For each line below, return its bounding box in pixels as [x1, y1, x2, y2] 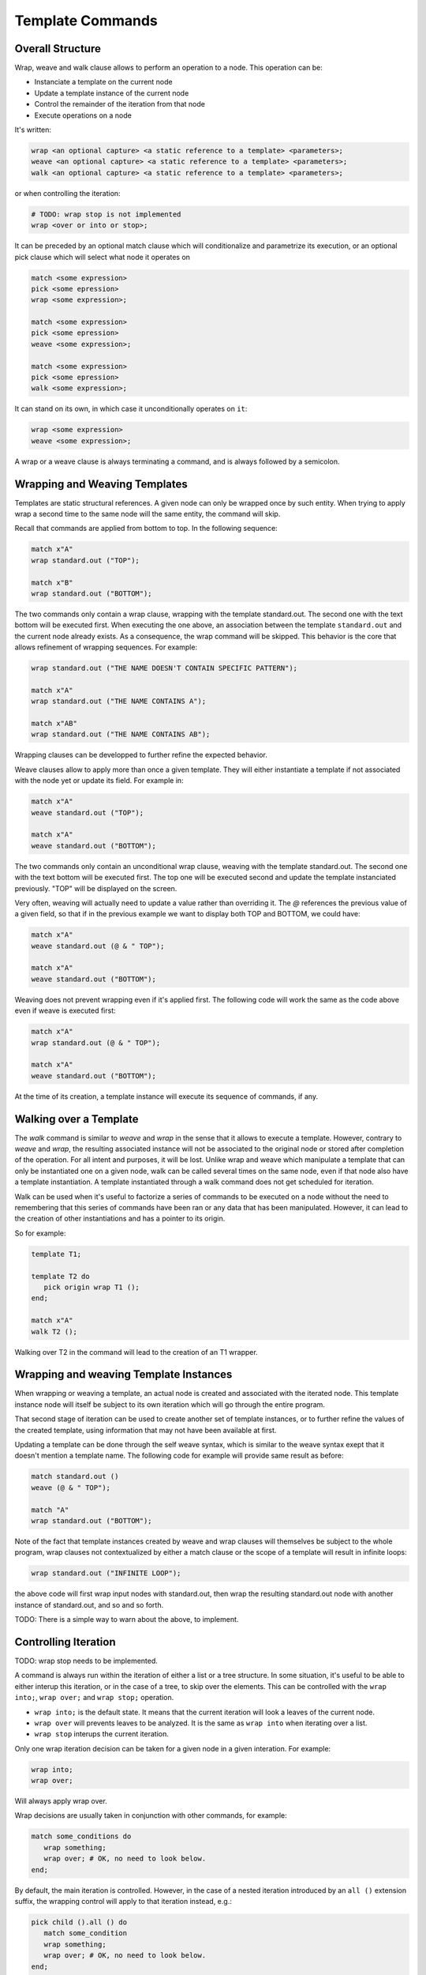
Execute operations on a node [34, 111, 132, 120]
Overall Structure [14, 42, 102, 55]
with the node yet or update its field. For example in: [14, 776, 185, 785]
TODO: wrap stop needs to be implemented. [14, 1656, 158, 1665]
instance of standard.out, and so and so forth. [14, 1600, 164, 1609]
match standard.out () [31, 1472, 119, 1481]
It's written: [14, 125, 51, 134]
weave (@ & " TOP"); [31, 1483, 110, 1492]
